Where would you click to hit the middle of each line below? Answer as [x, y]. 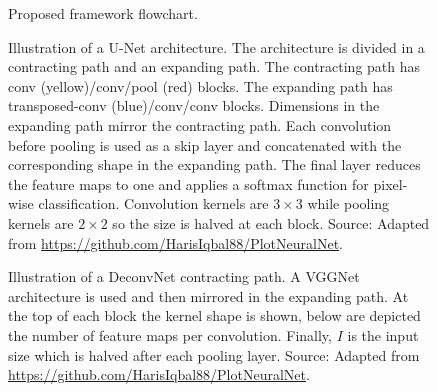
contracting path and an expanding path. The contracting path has [214, 66]
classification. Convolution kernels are [153, 203]
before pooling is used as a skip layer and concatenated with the [205, 144]
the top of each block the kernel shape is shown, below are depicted [214, 315]
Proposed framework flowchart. [103, 13]
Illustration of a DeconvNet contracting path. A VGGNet [184, 276]
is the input [383, 334]
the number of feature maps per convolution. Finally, [170, 334]
